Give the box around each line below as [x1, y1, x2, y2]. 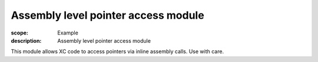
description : [11, 37, 42, 44]
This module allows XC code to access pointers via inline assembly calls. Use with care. [11, 48, 224, 55]
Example [57, 29, 79, 36]
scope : [11, 29, 29, 36]
